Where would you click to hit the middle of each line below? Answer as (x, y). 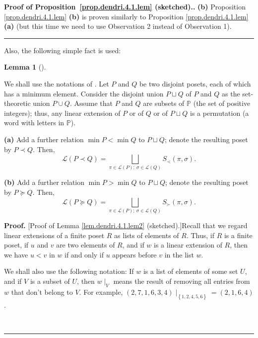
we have (16, 254)
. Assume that (91, 103)
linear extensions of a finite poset (54, 235)
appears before (134, 254)
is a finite (238, 235)
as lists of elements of (147, 235)
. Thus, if (200, 235)
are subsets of (164, 103)
